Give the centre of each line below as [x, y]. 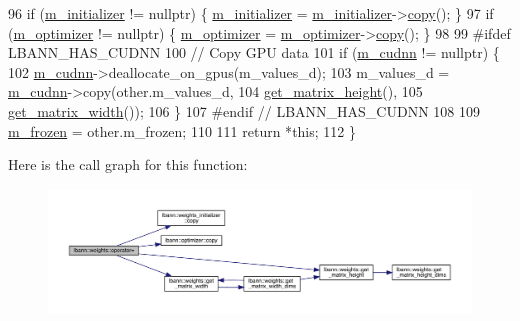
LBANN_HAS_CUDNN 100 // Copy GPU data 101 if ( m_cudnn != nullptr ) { [254, 52]
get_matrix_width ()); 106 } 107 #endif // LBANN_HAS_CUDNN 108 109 [244, 110]
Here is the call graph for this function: [128, 164]
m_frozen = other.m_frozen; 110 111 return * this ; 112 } [182, 130]
